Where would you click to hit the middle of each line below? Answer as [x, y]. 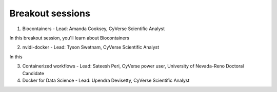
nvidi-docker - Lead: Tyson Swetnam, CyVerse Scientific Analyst [91, 47]
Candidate [33, 73]
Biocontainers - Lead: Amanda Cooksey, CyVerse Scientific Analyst [94, 29]
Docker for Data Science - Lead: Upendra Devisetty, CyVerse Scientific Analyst [106, 80]
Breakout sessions [50, 13]
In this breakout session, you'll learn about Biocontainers [69, 38]
